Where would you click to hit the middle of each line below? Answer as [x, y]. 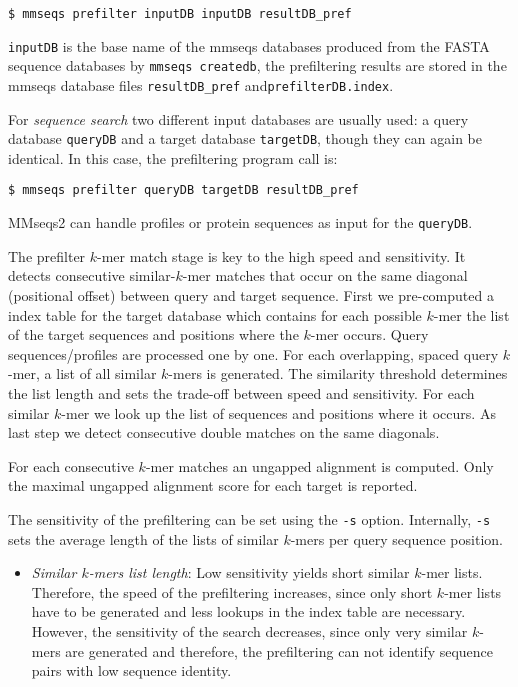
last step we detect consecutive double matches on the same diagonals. [224, 432]
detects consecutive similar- [92, 275]
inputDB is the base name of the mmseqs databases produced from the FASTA [249, 45]
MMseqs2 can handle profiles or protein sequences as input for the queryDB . [240, 222]
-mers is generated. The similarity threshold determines [338, 373]
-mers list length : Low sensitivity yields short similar [249, 572]
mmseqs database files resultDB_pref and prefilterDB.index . [201, 84]
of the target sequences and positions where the [153, 334]
